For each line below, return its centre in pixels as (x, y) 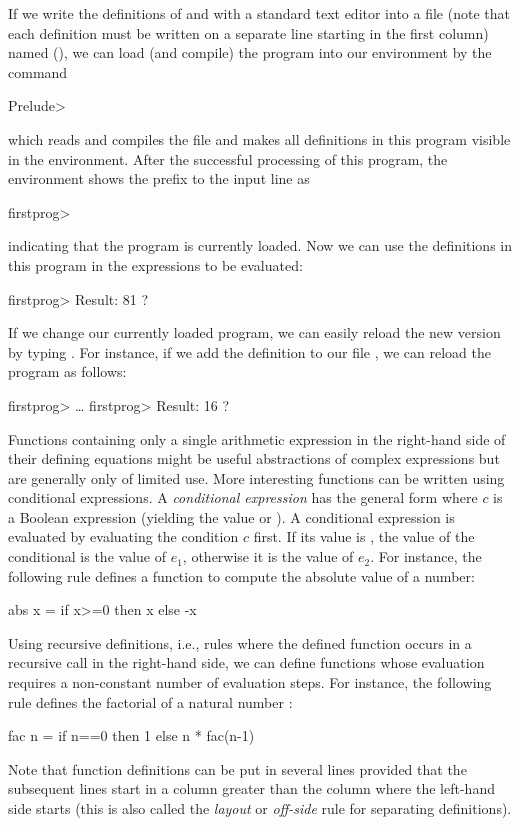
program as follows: (67, 371)
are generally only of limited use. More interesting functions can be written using (256, 477)
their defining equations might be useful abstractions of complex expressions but (254, 458)
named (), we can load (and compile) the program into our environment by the (250, 52)
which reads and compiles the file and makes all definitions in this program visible (259, 138)
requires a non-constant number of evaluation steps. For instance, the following (250, 682)
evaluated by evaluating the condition (123, 536)
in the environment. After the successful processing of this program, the (228, 158)
